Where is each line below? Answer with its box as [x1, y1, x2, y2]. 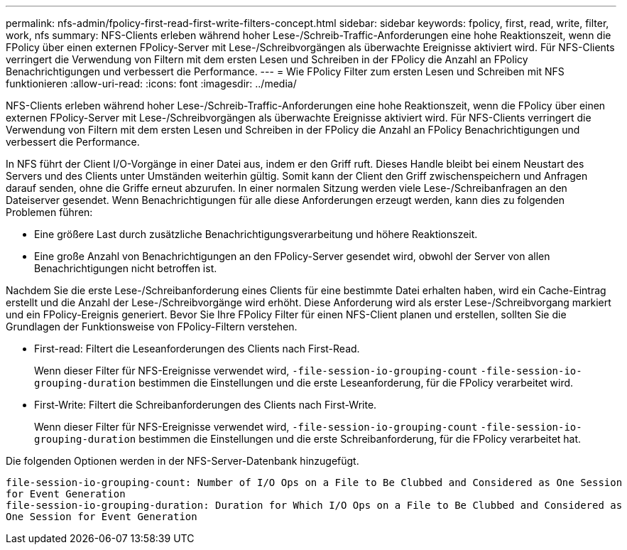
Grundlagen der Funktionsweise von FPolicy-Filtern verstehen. [6, 320, 298, 333]
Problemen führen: [6, 206, 93, 218]
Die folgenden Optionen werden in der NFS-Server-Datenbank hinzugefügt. [6, 455, 359, 467]
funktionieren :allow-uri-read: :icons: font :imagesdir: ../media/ [6, 77, 297, 90]
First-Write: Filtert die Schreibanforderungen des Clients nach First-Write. [34, 399, 377, 411]
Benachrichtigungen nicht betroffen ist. [34, 262, 217, 274]
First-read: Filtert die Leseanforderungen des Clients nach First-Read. [34, 343, 360, 355]
